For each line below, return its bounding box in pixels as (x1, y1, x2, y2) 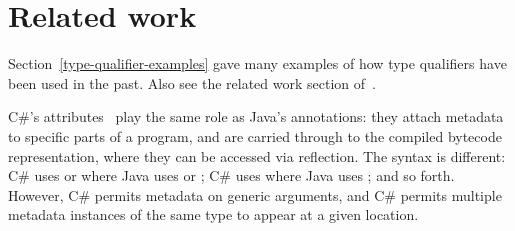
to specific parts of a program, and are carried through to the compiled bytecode (8, 125, 502, 146)
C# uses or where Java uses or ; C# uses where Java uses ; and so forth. (8, 165, 455, 186)
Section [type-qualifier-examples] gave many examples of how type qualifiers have (8, 53, 507, 74)
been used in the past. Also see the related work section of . (8, 72, 376, 93)
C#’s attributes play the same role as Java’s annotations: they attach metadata (8, 106, 504, 127)
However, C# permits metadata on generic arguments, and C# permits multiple (8, 184, 502, 205)
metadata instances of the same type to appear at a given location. (8, 204, 419, 225)
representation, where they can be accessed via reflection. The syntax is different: (8, 145, 506, 166)
